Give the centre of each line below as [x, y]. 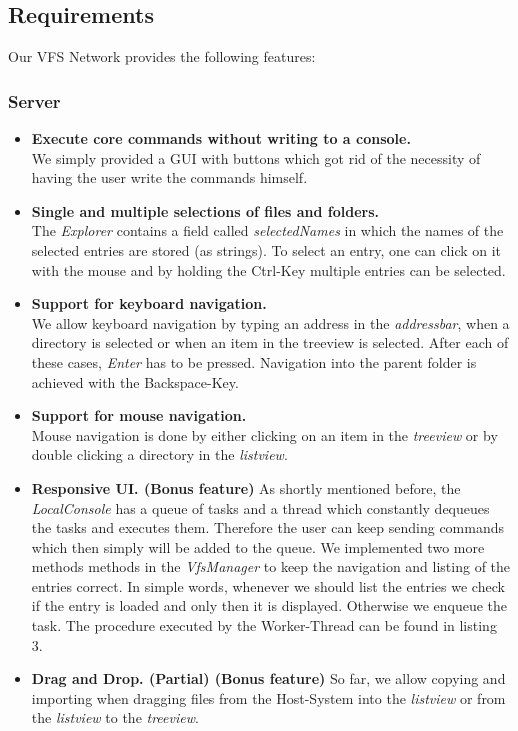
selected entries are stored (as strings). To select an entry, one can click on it [266, 249]
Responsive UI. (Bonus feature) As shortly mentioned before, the [246, 487]
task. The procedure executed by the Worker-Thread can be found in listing [264, 625]
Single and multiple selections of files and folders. [205, 210]
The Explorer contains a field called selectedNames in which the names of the [267, 230]
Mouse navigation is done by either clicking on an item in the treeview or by [264, 434]
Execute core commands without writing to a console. [221, 138]
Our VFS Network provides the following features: [162, 56]
